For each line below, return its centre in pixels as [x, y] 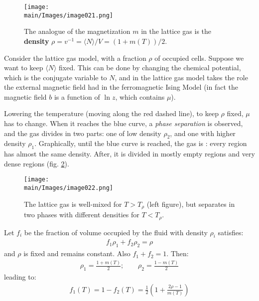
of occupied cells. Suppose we [199, 58]
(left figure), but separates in [191, 204]
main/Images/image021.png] [68, 15]
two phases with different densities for [82, 215]
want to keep [24, 68]
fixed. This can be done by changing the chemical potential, [150, 68]
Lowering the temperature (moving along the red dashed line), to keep [111, 113]
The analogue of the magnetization [77, 31]
